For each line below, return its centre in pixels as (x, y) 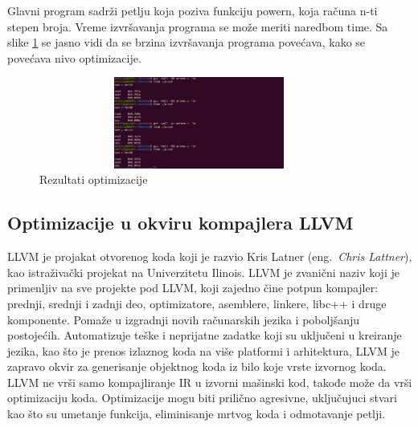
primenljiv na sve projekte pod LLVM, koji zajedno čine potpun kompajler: (193, 288)
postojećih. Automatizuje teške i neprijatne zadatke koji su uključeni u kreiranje (205, 335)
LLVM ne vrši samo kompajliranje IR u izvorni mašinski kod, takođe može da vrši (210, 382)
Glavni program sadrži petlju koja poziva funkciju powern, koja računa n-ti (193, 10)
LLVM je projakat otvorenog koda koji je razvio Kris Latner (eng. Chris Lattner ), (210, 256)
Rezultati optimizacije (94, 179)
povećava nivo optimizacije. (74, 57)
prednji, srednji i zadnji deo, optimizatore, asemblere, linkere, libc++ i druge (197, 303)
